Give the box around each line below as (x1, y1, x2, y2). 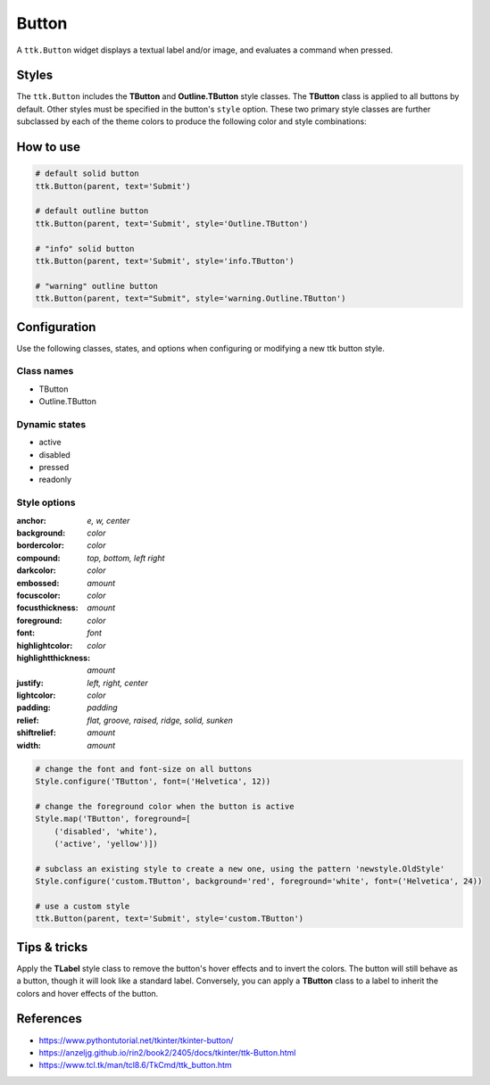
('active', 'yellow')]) (54, 839, 158, 849)
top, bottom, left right (87, 552, 165, 563)
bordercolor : (16, 540, 64, 551)
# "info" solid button (35, 244, 135, 253)
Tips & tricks (16, 940, 88, 955)
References (16, 1011, 82, 1026)
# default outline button (35, 206, 149, 216)
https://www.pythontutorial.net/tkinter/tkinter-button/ (38, 1035, 234, 1046)
